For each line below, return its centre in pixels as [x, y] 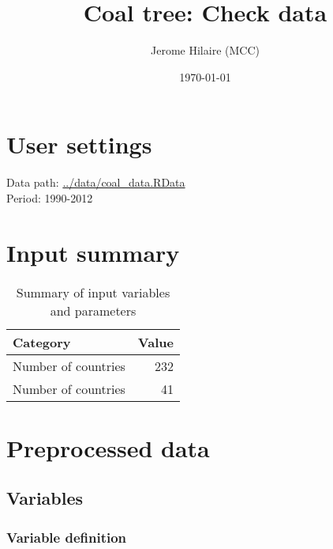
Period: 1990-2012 [50, 197]
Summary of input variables [93, 292]
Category [42, 342]
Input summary [93, 252]
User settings [79, 144]
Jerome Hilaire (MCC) [205, 50]
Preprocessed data [108, 447]
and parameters [93, 310]
